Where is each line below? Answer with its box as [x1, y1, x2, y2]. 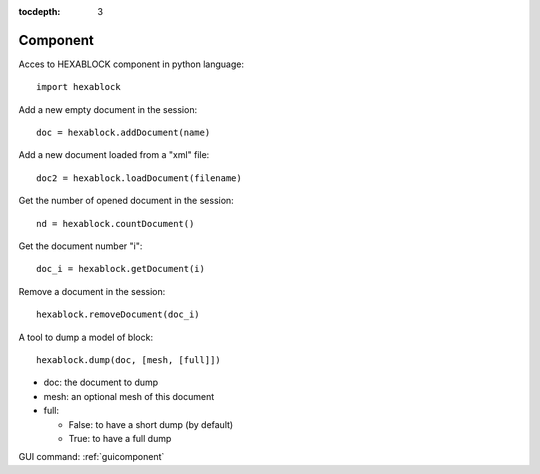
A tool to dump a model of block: [18, 331, 154, 343]
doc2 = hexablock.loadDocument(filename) [36, 172, 242, 184]
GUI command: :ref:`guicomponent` [18, 451, 165, 463]
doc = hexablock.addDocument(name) [36, 127, 211, 139]
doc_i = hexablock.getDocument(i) [36, 263, 205, 275]
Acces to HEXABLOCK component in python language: [18, 58, 245, 70]
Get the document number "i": [18, 240, 143, 252]
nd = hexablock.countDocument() [36, 218, 195, 229]
